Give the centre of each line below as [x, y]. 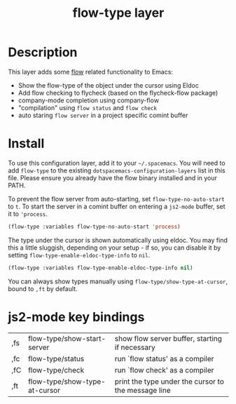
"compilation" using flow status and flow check [87, 107]
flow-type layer [118, 13]
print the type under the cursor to [169, 382]
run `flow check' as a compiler [164, 370]
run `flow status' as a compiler [164, 358]
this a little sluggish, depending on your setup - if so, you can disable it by [114, 248]
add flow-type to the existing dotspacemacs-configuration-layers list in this [117, 170]
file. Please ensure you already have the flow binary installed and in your [113, 177]
